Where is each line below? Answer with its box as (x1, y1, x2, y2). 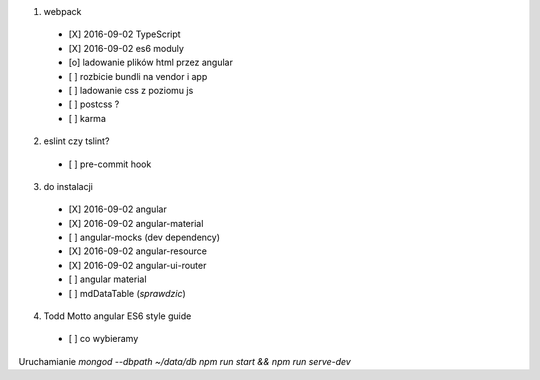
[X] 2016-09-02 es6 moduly (68, 42, 185, 54)
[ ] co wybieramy (68, 333, 139, 345)
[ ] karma (68, 112, 107, 124)
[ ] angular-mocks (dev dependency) (68, 231, 220, 244)
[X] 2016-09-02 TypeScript (68, 28, 181, 40)
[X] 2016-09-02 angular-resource (68, 245, 208, 257)
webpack (43, 6, 82, 17)
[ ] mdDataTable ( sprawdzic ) (68, 287, 187, 299)
